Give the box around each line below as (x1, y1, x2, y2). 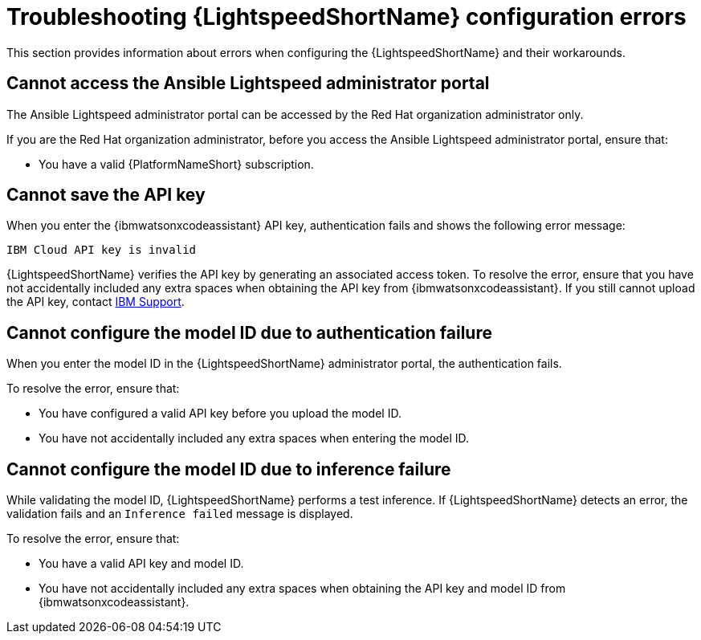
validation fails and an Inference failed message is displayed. (6, 507, 353, 521)
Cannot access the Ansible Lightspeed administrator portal (6, 73, 490, 94)
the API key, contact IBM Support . (6, 295, 185, 309)
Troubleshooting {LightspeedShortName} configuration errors (6, 3, 687, 31)
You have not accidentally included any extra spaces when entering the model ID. (39, 431, 470, 446)
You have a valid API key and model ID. (39, 556, 244, 571)
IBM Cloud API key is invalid (6, 243, 197, 257)
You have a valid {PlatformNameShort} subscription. (39, 157, 314, 171)
